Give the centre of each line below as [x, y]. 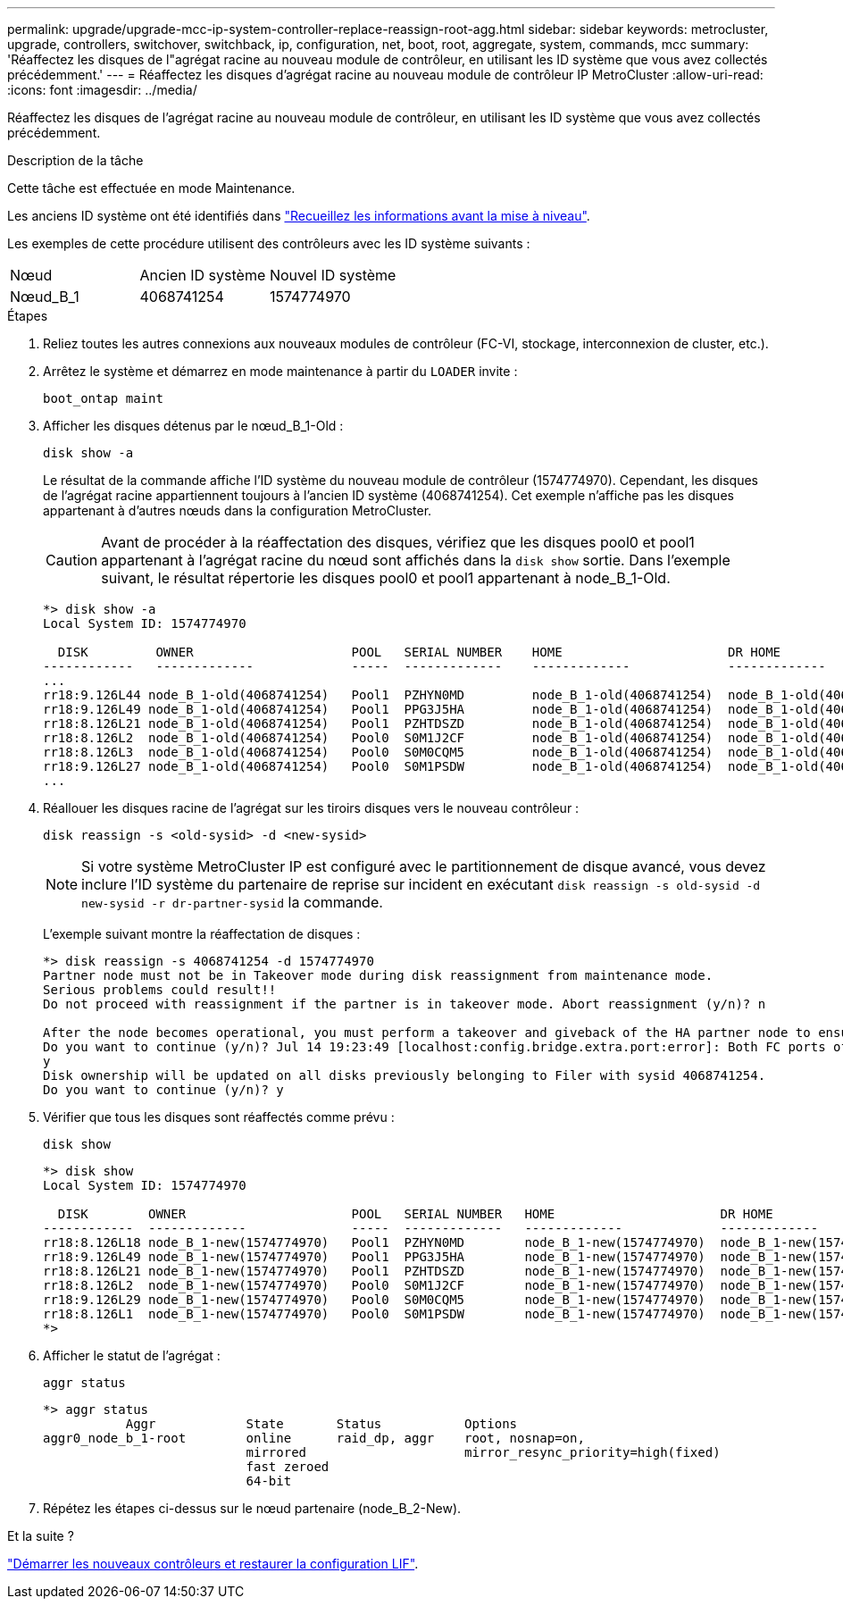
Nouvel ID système [333, 275]
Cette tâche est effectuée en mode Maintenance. [151, 188]
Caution [72, 560]
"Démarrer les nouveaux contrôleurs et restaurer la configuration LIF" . [213, 1564]
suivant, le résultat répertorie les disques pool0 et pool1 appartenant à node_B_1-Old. [386, 578]
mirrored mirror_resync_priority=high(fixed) [483, 1452]
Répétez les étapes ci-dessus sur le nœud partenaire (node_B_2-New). [252, 1508]
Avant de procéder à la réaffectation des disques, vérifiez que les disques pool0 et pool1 [398, 542]
